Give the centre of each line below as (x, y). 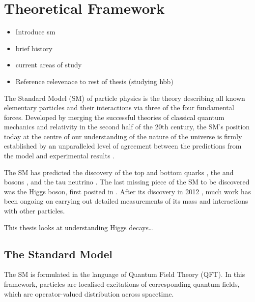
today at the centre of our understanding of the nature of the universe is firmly (123, 136)
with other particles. (34, 211)
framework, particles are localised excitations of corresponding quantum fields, (122, 284)
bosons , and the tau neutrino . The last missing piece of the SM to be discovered (127, 182)
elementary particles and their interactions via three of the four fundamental (119, 107)
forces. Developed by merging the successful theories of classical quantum (114, 117)
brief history (34, 48)
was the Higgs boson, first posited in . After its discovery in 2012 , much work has (127, 191)
